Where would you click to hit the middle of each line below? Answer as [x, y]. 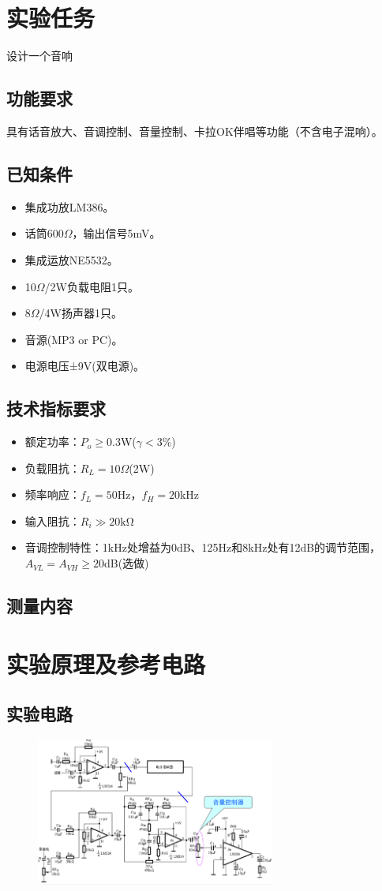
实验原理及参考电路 [106, 663]
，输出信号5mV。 [116, 233]
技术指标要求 [56, 408]
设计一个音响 [39, 56]
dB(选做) [126, 563]
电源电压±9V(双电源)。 [85, 366]
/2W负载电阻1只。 [92, 286]
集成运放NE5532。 [71, 259]
